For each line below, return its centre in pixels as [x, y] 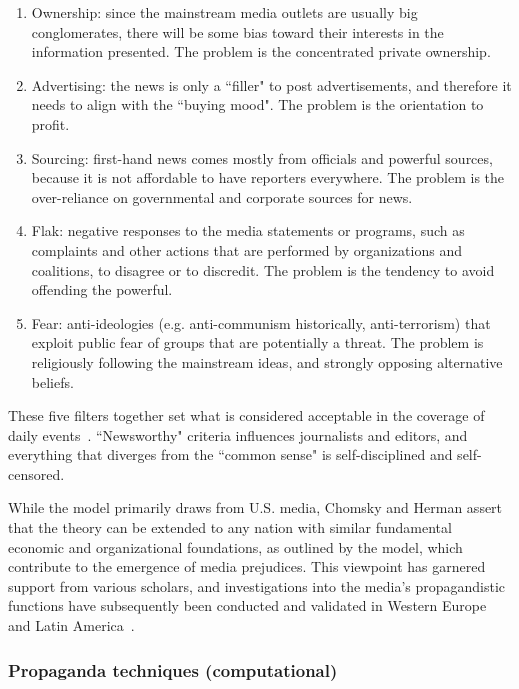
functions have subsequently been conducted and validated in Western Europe [247, 605]
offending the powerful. [102, 289]
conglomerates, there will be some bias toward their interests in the [237, 31]
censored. [36, 473]
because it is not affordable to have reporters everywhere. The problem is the [268, 177]
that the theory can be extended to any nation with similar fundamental [230, 527]
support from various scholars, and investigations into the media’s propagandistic [257, 585]
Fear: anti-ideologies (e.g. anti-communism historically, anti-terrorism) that [261, 322]
